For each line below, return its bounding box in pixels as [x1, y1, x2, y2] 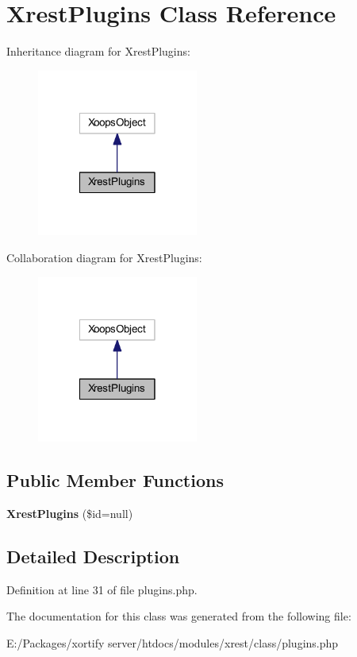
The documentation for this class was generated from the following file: [6, 608, 351, 624]
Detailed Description [6, 543, 180, 568]
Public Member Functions [6, 468, 224, 493]
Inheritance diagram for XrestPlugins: [6, 43, 190, 60]
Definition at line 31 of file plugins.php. [6, 581, 198, 597]
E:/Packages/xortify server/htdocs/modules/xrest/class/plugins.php [6, 634, 339, 651]
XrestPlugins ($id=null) [6, 504, 133, 521]
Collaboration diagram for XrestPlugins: [6, 249, 202, 265]
